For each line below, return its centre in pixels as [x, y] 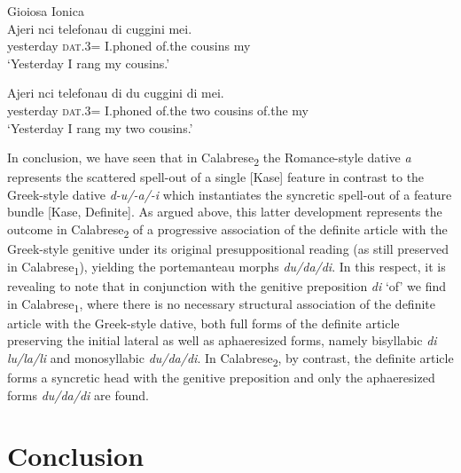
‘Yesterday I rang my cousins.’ [89, 63]
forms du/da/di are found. [78, 394]
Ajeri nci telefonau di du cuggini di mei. [116, 93]
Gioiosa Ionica [46, 11]
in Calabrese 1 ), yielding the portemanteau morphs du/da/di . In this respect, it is [227, 267]
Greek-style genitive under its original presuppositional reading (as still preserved [228, 249]
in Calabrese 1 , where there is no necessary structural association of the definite [221, 304]
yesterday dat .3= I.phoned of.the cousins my [129, 46]
